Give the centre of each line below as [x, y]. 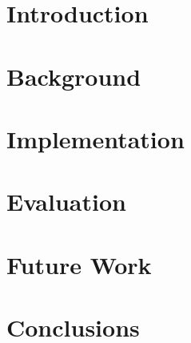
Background [74, 76]
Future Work [79, 264]
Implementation [95, 138]
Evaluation [66, 202]
